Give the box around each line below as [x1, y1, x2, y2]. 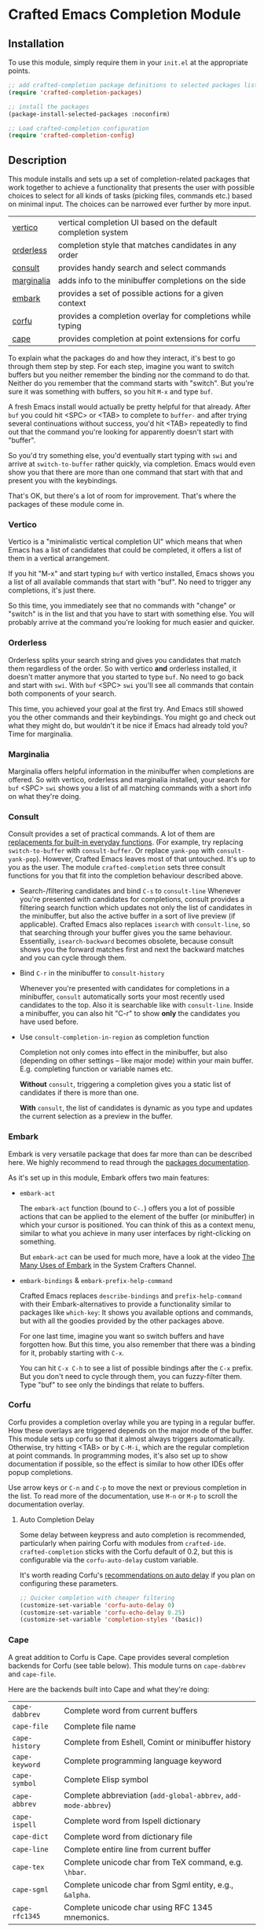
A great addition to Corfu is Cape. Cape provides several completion [8, 1652, 229, 1662]
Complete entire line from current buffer [64, 1843, 211, 1854]
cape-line [12, 1844, 49, 1854]
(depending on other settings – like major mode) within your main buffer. [19, 1056, 254, 1066]
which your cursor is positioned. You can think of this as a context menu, [19, 1220, 255, 1229]
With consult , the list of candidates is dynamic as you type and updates [19, 1104, 253, 1113]
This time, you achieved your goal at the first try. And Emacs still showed [8, 704, 244, 713]
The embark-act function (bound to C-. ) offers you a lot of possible [19, 1203, 236, 1213]
